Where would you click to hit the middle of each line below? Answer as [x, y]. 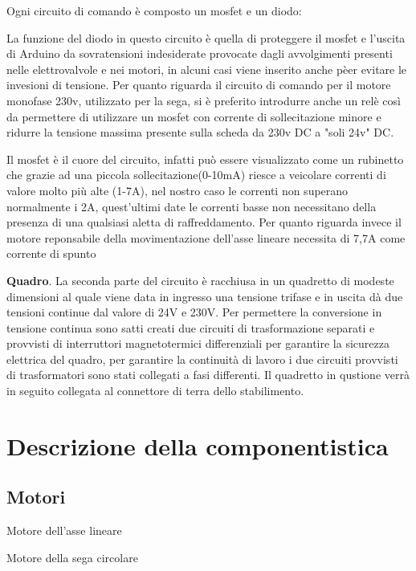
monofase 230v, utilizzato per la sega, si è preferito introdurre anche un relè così [204, 100]
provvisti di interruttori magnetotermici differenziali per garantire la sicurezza [198, 343]
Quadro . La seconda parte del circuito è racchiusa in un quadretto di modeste [200, 280]
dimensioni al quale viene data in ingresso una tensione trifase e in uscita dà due [205, 296]
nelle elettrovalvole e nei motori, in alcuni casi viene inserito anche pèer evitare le [207, 69]
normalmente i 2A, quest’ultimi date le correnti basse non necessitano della [192, 206]
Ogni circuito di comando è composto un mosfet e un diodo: [154, 10]
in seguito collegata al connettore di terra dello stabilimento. [155, 391]
